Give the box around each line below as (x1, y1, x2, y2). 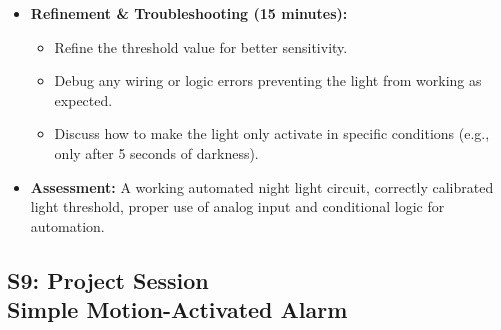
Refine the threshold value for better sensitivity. (54, 36, 348, 57)
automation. (30, 215, 105, 236)
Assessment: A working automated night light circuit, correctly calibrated (30, 176, 494, 197)
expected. (54, 89, 113, 110)
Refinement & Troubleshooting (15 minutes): (30, 3, 348, 23)
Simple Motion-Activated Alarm (7, 294, 348, 325)
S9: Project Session (7, 264, 209, 295)
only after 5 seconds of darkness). (54, 142, 259, 163)
